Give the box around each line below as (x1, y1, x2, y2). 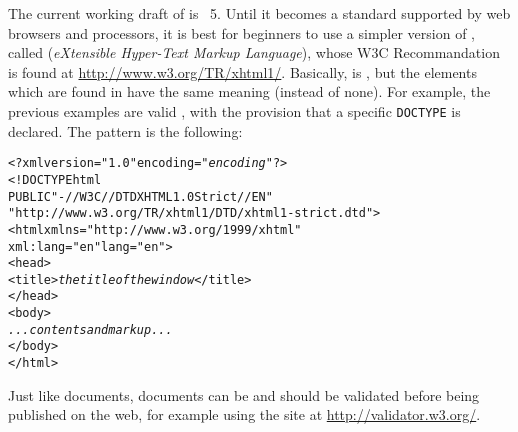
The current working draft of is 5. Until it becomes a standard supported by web (8, 3, 511, 23)
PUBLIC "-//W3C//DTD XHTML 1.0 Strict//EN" (8, 189, 273, 204)
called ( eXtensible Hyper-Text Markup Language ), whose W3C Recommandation (8, 42, 500, 63)
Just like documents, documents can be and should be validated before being (8, 384, 480, 405)
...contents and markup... (8, 322, 173, 337)
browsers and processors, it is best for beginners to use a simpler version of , (8, 22, 476, 43)
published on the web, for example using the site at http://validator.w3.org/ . (8, 404, 481, 425)
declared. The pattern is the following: (8, 120, 243, 141)
